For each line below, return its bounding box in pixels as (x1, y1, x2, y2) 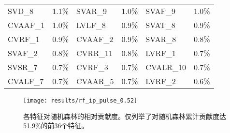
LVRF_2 (145, 75, 176, 87)
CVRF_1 (8, 33, 40, 44)
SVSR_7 (8, 61, 38, 73)
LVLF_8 (76, 19, 106, 30)
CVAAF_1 (8, 19, 45, 30)
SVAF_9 (145, 5, 175, 16)
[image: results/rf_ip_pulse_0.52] (23, 97, 138, 104)
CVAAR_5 (76, 75, 114, 87)
